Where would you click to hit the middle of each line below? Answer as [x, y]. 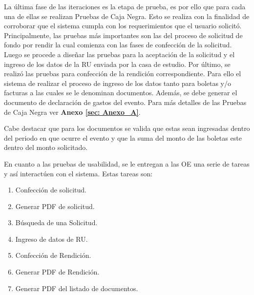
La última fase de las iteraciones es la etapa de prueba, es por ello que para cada [125, 6]
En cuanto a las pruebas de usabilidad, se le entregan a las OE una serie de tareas [127, 163]
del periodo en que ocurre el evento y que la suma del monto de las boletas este [123, 137]
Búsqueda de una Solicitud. [56, 222]
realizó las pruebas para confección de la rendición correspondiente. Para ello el [123, 74]
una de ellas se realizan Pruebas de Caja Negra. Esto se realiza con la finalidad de [127, 16]
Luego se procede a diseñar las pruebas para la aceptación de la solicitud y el [119, 54]
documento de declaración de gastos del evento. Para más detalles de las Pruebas [125, 102]
